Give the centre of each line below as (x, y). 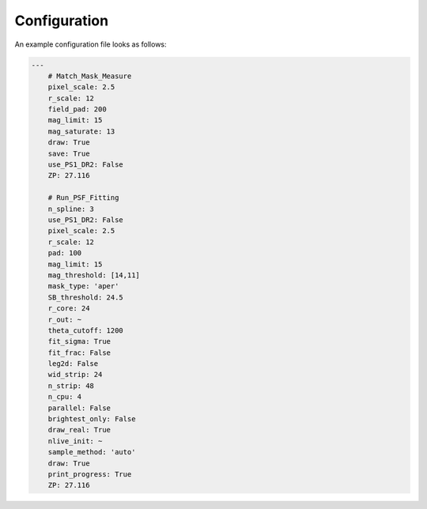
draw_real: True (79, 430)
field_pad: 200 (77, 109)
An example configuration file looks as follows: (91, 44)
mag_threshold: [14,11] (94, 275)
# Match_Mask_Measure (90, 76)
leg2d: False (73, 364)
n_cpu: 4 (65, 397)
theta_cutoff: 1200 (86, 330)
